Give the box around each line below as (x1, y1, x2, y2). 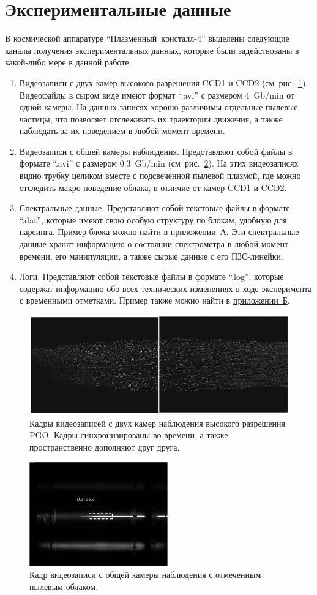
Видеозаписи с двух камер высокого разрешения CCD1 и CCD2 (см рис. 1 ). (19, 76, 308, 89)
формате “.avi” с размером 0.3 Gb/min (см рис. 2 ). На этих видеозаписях (19, 157, 299, 170)
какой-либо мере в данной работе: (5, 56, 132, 69)
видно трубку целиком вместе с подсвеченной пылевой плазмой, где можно (19, 169, 301, 182)
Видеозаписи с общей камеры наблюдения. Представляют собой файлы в (19, 144, 293, 157)
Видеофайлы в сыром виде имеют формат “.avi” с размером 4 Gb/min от (19, 88, 295, 101)
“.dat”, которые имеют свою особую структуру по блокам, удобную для (19, 213, 287, 226)
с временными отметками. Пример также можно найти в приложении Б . (19, 294, 290, 307)
